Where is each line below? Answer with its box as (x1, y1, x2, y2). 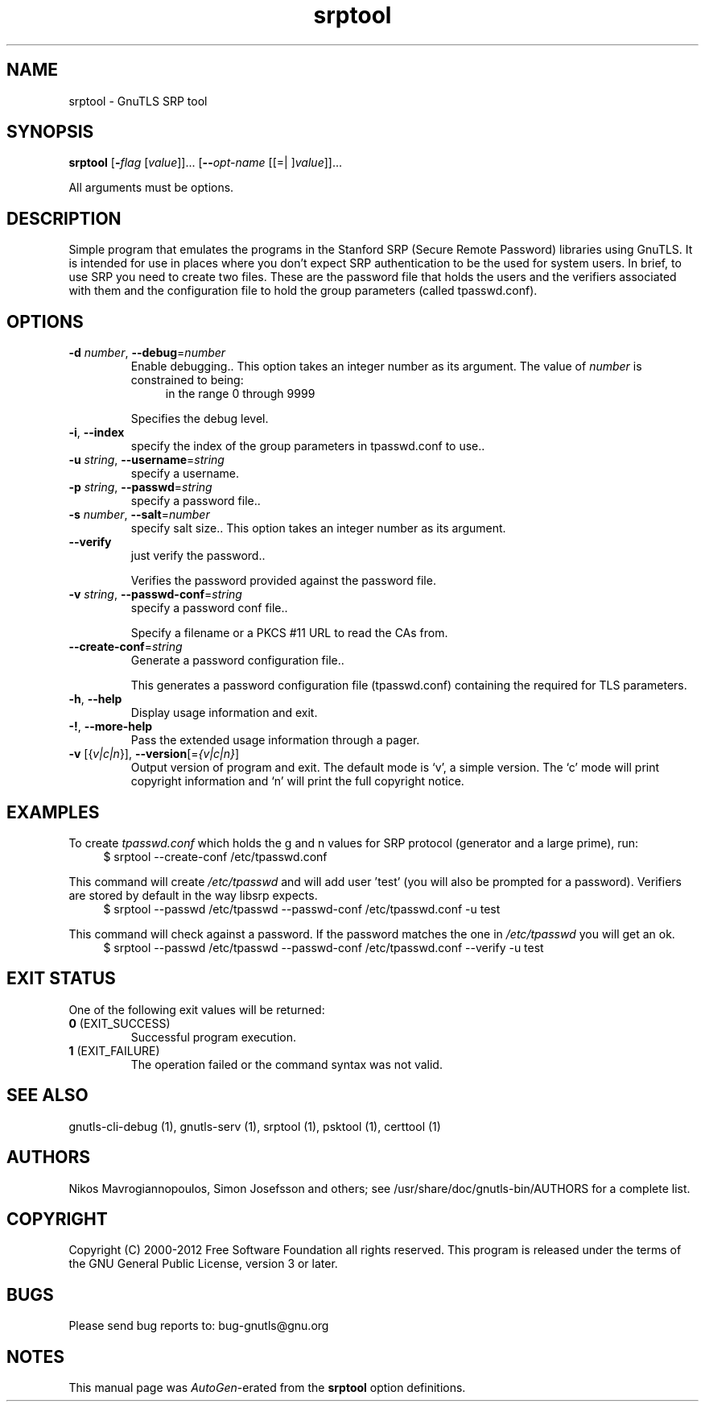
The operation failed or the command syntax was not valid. (130, 1057, 443, 1071)
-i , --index (68, 425, 125, 440)
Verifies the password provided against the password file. (130, 574, 436, 588)
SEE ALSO (6, 1085, 89, 1106)
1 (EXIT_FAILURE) (68, 1043, 160, 1058)
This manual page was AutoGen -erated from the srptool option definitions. (68, 1381, 466, 1395)
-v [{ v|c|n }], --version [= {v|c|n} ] (68, 747, 240, 761)
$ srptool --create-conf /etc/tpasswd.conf (103, 849, 328, 863)
